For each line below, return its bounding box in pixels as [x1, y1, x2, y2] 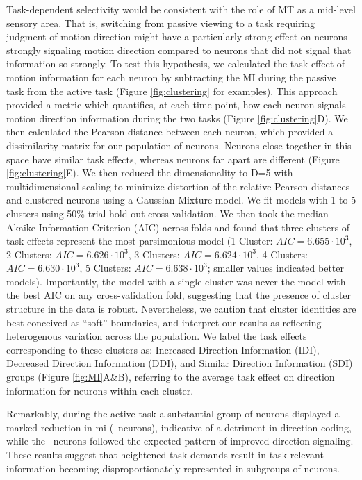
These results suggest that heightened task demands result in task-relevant [6, 447, 324, 461]
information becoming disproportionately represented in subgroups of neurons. [6, 461, 340, 475]
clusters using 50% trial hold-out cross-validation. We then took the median [6, 206, 329, 220]
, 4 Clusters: [256, 247, 308, 261]
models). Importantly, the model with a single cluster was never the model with [6, 274, 346, 288]
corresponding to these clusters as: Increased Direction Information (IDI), [6, 342, 320, 356]
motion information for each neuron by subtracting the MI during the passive [6, 69, 336, 84]
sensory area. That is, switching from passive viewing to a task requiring [6, 15, 315, 30]
